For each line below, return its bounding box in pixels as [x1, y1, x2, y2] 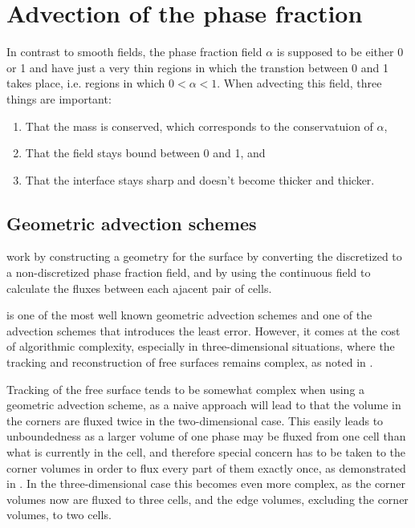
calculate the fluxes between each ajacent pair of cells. [6, 279, 272, 296]
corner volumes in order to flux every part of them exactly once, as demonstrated [6, 459, 406, 476]
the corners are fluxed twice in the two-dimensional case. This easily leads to [6, 412, 384, 428]
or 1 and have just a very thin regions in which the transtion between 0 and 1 [6, 59, 389, 75]
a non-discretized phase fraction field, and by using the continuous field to [6, 264, 371, 281]
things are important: [6, 90, 112, 107]
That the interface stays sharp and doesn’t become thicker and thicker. [25, 171, 375, 188]
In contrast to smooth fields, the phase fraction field [6, 43, 262, 60]
